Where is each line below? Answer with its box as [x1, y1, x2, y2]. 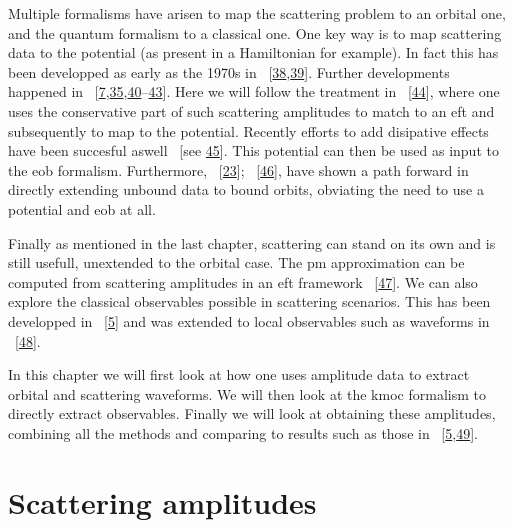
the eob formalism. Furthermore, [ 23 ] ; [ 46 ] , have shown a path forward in [8, 159, 469, 180]
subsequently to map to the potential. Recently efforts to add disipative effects [8, 120, 489, 141]
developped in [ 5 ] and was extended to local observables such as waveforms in [8, 310, 490, 331]
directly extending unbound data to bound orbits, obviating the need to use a [8, 179, 484, 200]
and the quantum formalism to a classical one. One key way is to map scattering [8, 22, 502, 43]
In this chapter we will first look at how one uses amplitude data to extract [8, 364, 470, 385]
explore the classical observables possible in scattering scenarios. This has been [8, 291, 491, 312]
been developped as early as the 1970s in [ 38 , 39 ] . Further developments [8, 61, 450, 82]
